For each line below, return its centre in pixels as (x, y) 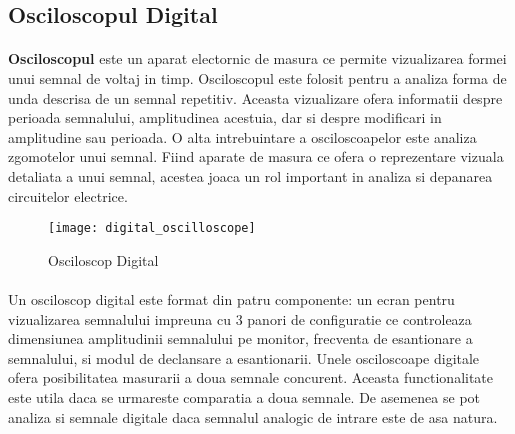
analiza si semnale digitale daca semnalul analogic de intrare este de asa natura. (253, 416)
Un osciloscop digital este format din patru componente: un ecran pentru (231, 298)
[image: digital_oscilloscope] (152, 228)
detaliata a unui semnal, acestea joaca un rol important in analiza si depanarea (250, 175)
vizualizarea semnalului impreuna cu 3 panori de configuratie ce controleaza (240, 318)
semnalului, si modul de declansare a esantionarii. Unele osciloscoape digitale (244, 357)
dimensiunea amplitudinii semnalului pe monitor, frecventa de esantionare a (240, 338)
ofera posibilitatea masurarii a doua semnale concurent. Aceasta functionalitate (251, 377)
